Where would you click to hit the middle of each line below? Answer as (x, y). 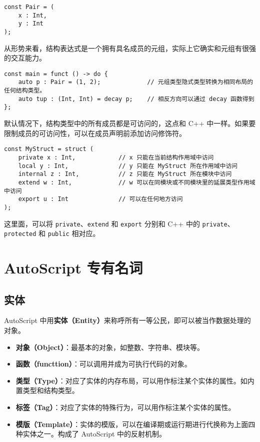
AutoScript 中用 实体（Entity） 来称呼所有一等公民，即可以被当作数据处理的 (127, 320)
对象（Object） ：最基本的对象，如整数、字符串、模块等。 (110, 347)
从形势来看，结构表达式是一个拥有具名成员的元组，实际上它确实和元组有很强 (130, 48)
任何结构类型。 (25, 91)
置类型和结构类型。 (47, 390)
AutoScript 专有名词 (73, 268)
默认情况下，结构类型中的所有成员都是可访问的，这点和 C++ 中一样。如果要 (130, 123)
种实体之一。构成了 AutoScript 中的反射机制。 (91, 434)
